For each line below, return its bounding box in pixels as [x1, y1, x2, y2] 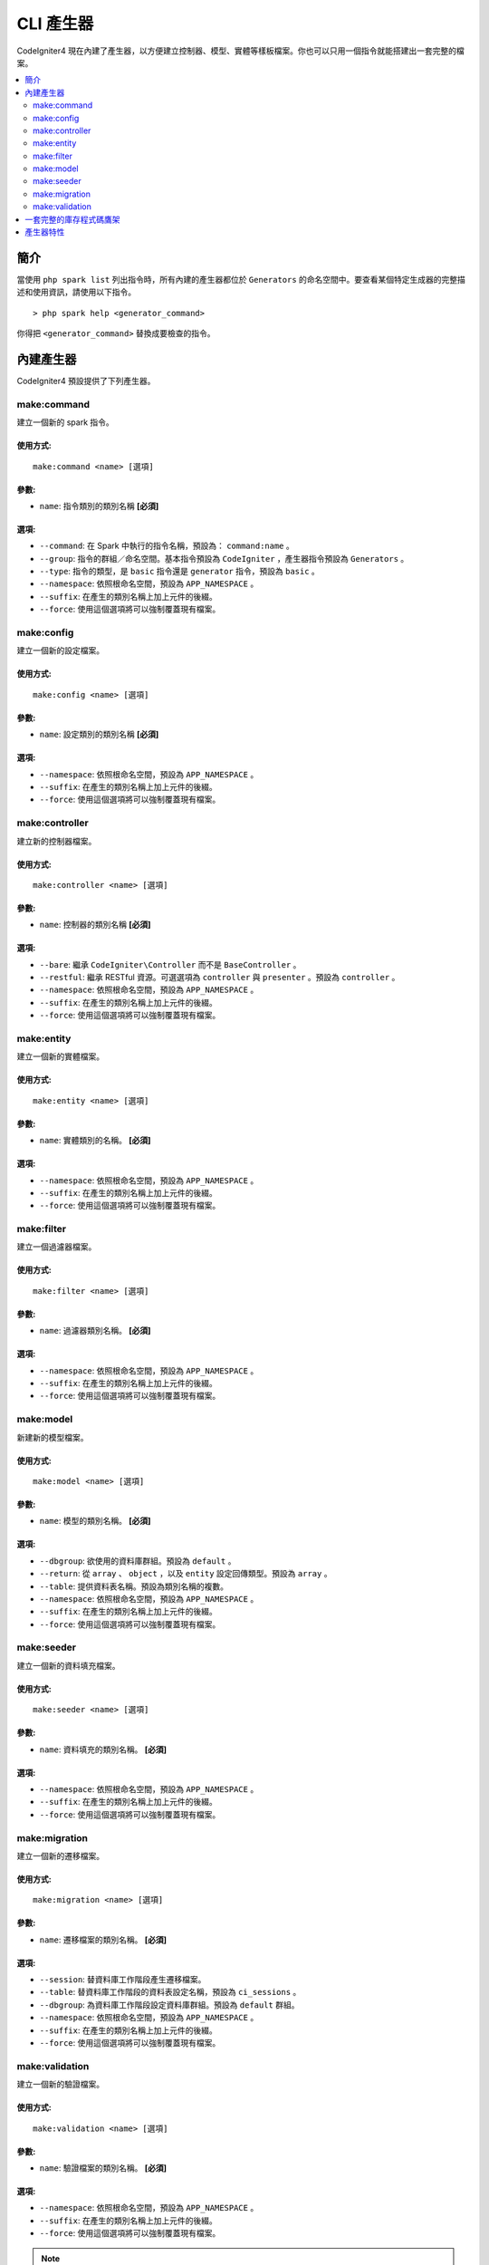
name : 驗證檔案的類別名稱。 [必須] [39, 2162, 168, 2173]
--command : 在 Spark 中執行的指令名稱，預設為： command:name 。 [39, 540, 294, 552]
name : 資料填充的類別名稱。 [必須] [39, 1744, 168, 1755]
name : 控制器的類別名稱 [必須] [39, 920, 151, 930]
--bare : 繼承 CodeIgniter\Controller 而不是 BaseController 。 [39, 959, 302, 969]
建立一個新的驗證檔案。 [16, 2079, 104, 2090]
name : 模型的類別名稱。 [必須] [39, 1516, 151, 1527]
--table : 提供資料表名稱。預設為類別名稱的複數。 [39, 1581, 228, 1592]
